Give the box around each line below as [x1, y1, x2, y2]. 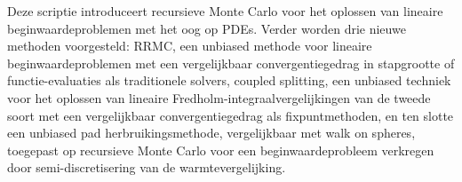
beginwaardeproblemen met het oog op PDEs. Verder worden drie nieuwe [7, 19, 406, 37]
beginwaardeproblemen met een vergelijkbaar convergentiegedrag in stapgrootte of [7, 53, 455, 72]
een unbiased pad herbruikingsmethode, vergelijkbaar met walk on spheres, [7, 123, 416, 142]
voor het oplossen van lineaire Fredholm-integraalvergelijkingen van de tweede [7, 88, 431, 107]
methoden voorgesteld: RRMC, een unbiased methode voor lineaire [7, 36, 372, 55]
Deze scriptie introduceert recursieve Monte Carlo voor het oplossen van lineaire [7, 2, 443, 20]
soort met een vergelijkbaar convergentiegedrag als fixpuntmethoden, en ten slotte [7, 106, 454, 124]
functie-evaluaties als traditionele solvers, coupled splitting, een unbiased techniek [7, 71, 451, 90]
